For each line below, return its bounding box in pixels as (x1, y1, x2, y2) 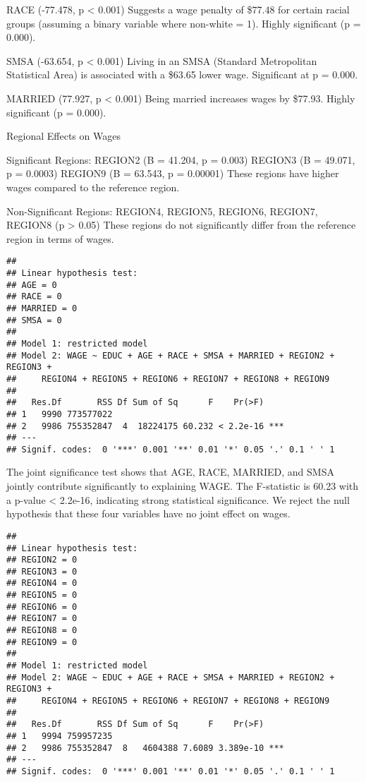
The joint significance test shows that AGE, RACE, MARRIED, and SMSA (6, 464, 334, 479)
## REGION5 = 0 (6, 590, 78, 601)
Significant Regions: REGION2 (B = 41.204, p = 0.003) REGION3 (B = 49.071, (6, 152, 355, 167)
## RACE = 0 (6, 291, 62, 302)
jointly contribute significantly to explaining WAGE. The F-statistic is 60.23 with (6, 479, 359, 493)
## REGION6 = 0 (6, 601, 78, 612)
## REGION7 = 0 (6, 613, 78, 624)
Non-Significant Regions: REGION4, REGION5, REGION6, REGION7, (6, 203, 318, 218)
